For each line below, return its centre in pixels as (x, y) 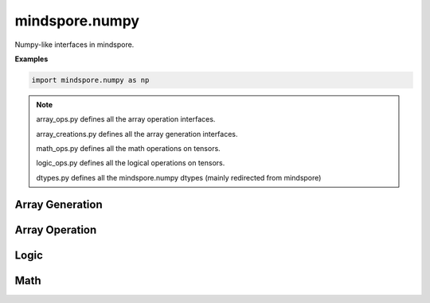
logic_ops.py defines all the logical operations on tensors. (131, 163)
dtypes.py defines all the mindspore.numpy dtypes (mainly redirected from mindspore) (179, 177)
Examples (31, 59)
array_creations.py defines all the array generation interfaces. (137, 134)
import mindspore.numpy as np (90, 80)
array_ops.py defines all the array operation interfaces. (126, 119)
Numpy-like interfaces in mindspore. (74, 45)
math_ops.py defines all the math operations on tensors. (128, 149)
